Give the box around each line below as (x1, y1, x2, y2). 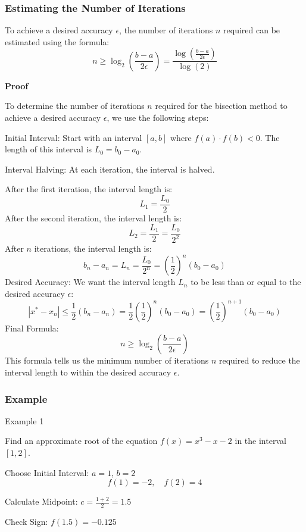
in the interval (235, 434, 286, 447)
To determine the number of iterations (5, 99, 145, 112)
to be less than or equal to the (191, 276, 301, 288)
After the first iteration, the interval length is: (5, 183, 173, 195)
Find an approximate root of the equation (5, 434, 158, 447)
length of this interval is (5, 143, 92, 155)
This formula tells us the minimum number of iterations (5, 354, 209, 367)
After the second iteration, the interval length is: (5, 212, 182, 224)
